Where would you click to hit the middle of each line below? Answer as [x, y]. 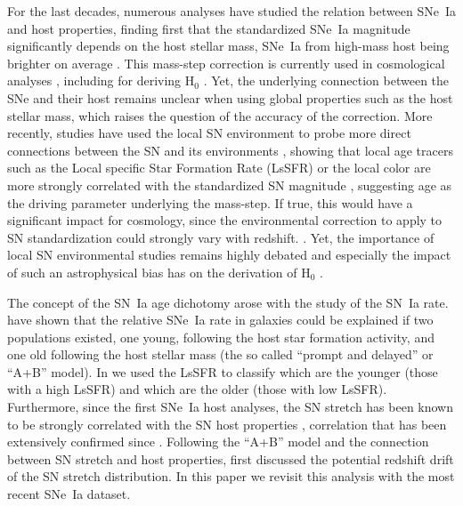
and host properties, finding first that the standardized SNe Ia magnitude [209, 28]
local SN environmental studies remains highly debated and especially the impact [229, 255]
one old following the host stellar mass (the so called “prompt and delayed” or [220, 354]
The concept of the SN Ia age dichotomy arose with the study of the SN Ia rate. [228, 302]
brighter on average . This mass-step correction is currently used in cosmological [226, 63]
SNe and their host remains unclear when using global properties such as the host [230, 97]
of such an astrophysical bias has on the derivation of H [159, 272]
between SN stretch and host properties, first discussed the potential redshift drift [231, 458]
